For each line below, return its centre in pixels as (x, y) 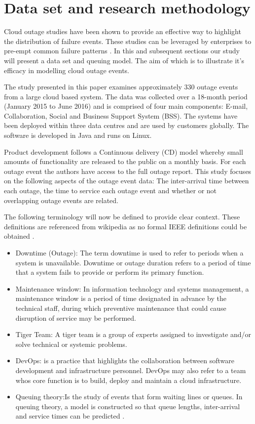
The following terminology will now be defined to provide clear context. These (122, 217)
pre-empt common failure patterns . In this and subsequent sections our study (122, 51)
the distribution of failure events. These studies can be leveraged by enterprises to (128, 41)
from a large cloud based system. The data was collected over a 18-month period (126, 96)
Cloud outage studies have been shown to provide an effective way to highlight (123, 31)
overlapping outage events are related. (61, 200)
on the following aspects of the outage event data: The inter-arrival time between (127, 181)
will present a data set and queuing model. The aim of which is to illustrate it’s (124, 60)
